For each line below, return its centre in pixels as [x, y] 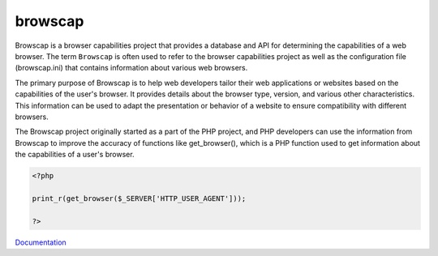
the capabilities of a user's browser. [75, 155]
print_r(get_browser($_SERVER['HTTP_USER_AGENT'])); [139, 198]
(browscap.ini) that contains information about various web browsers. [131, 68]
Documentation [41, 242]
